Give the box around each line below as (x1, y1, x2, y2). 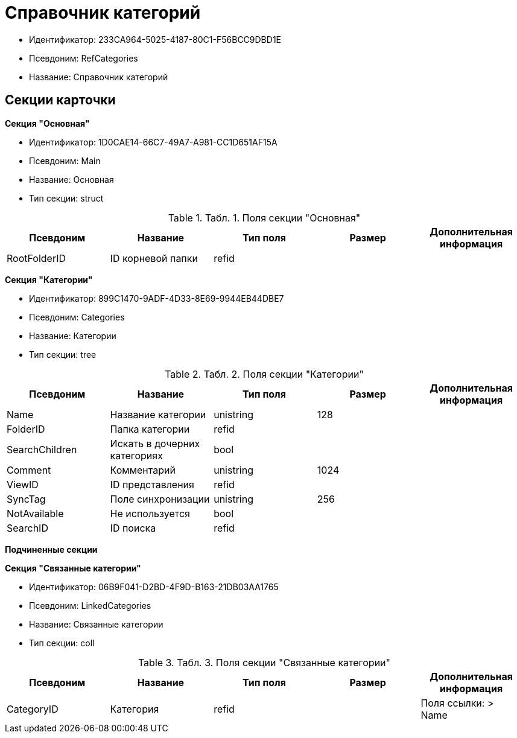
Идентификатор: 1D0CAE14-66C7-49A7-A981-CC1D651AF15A (29, 136, 278, 147)
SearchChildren (7, 443, 77, 456)
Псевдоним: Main (29, 155, 101, 166)
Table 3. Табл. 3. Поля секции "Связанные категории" (138, 656, 391, 669)
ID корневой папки (110, 252, 198, 264)
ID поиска (110, 521, 156, 534)
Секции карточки (5, 92, 116, 108)
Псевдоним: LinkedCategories (29, 600, 151, 611)
